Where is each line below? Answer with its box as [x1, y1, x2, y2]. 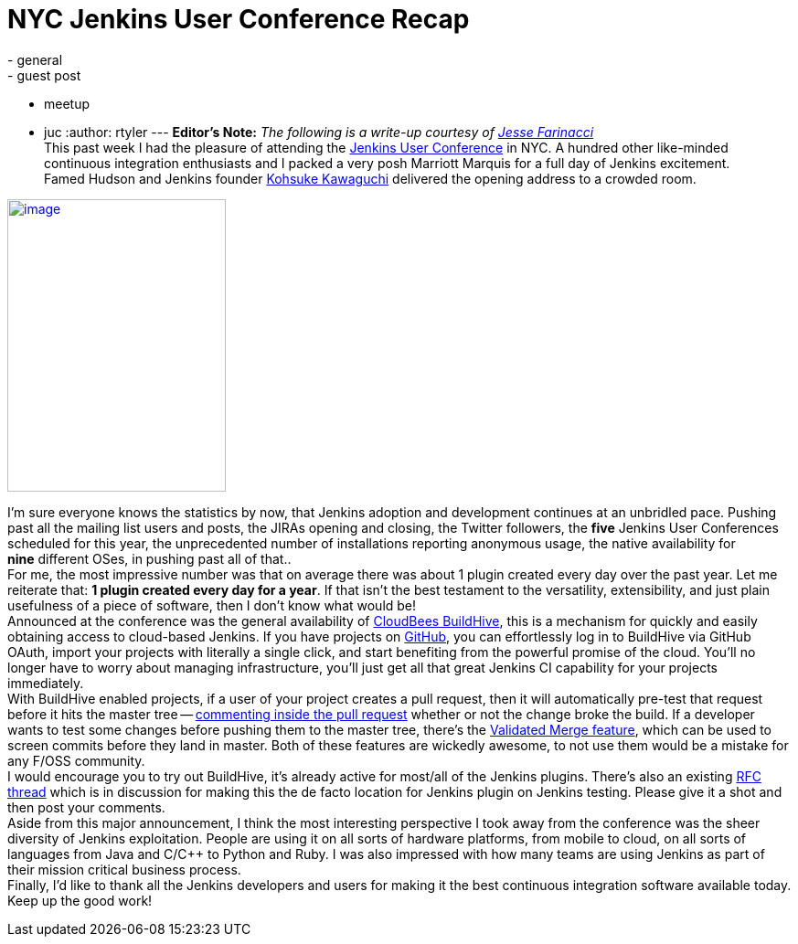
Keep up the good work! [7, 892, 153, 908]
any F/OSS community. [7, 752, 145, 769]
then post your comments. [7, 799, 165, 815]
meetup [44, 95, 90, 111]
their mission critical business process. [7, 861, 241, 877]
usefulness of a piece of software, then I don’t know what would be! [7, 597, 417, 613]
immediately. [7, 674, 84, 691]
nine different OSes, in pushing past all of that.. [7, 550, 292, 567]
